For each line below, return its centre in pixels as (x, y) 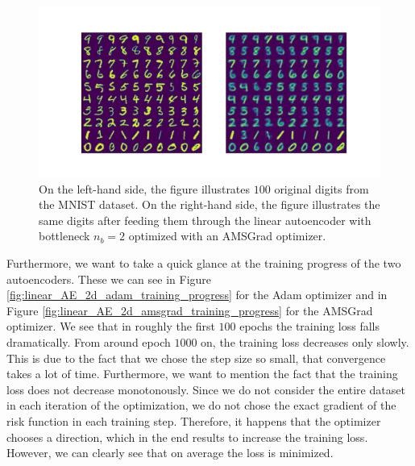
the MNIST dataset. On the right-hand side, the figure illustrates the (210, 204)
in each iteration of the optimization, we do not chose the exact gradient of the (201, 405)
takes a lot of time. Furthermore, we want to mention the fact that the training (202, 374)
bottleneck (64, 236)
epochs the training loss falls (310, 326)
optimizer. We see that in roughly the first (111, 326)
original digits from (322, 188)
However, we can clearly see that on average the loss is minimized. (170, 453)
